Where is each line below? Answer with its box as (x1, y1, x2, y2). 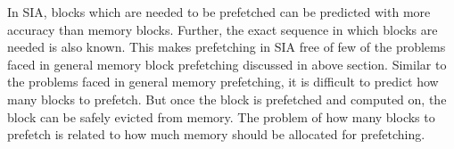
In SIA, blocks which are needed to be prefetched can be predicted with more (7, 3, 431, 21)
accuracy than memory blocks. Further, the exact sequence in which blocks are (7, 20, 438, 38)
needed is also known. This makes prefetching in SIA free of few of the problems (7, 37, 446, 56)
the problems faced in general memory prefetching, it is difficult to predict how (7, 72, 439, 91)
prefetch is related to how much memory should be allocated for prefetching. (7, 125, 425, 144)
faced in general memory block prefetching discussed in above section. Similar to (7, 54, 447, 73)
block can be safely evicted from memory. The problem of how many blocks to (7, 107, 435, 126)
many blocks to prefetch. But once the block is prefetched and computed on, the (7, 89, 447, 108)
